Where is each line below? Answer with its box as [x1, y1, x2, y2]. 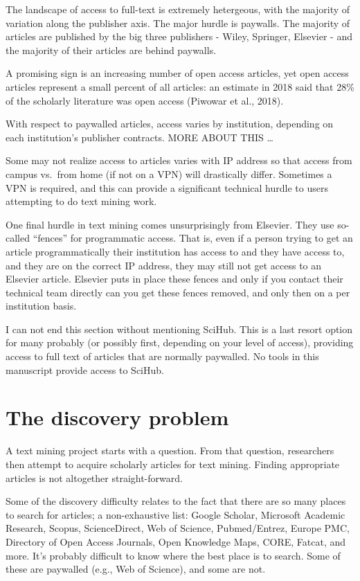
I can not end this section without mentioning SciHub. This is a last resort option [6, 321, 353, 336]
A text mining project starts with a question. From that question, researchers [6, 443, 334, 458]
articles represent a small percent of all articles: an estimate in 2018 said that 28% [6, 79, 354, 93]
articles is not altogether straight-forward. [6, 470, 183, 485]
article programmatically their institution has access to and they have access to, [6, 244, 345, 258]
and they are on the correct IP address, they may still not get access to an [6, 258, 322, 272]
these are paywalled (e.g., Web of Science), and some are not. [6, 562, 266, 576]
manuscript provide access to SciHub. [6, 362, 164, 377]
